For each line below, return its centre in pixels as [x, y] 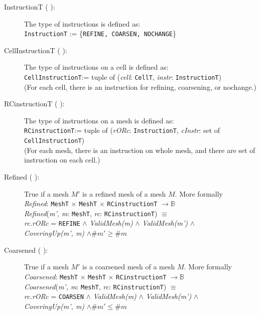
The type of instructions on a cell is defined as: [96, 67]
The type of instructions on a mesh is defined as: [99, 120]
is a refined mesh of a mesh [124, 193]
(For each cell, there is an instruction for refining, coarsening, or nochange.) [140, 87]
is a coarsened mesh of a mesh [129, 267]
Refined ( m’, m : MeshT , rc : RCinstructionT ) [91, 213]
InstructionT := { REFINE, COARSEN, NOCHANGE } [100, 33]
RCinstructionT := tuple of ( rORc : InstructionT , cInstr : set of [122, 130]
